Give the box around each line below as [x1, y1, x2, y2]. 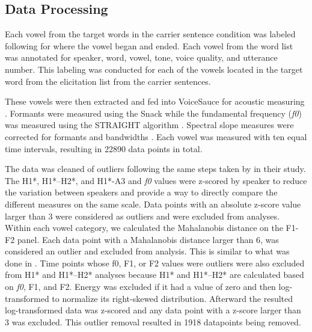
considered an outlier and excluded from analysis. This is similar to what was [5, 245, 290, 257]
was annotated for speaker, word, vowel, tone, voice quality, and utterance [5, 51, 278, 64]
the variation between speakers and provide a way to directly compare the [5, 186, 278, 198]
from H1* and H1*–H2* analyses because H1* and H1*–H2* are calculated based [5, 268, 304, 281]
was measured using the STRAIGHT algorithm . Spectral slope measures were [5, 118, 294, 131]
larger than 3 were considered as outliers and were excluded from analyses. [5, 209, 280, 222]
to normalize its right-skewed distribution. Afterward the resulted [52, 292, 293, 304]
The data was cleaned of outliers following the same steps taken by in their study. [5, 162, 306, 175]
